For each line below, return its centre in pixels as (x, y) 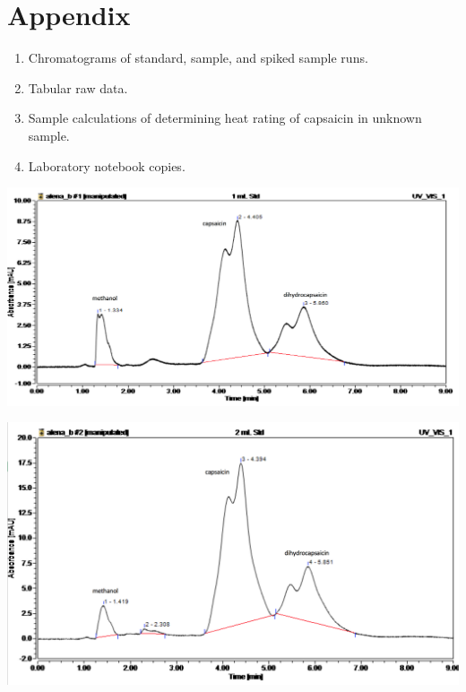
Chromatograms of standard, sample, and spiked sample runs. (198, 58)
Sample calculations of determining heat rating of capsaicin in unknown (225, 118)
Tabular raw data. (78, 87)
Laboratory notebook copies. (107, 165)
